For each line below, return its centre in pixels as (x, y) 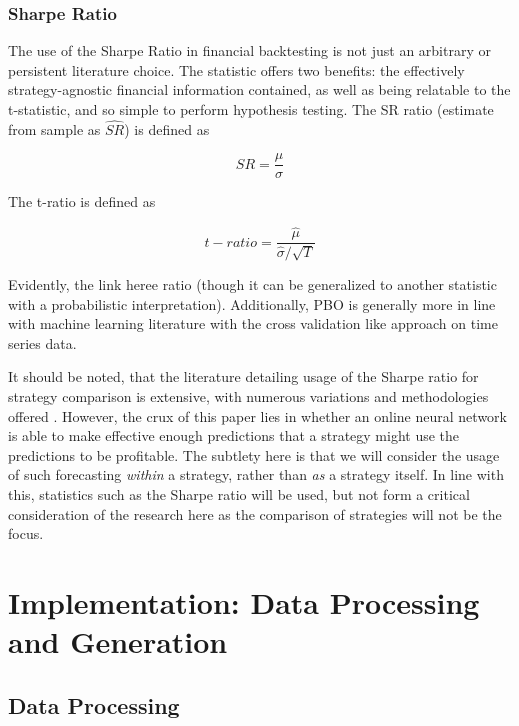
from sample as (54, 128)
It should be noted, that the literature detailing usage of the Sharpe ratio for (243, 376)
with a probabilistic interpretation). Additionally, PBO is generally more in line (252, 303)
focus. (26, 533)
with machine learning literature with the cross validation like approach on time (253, 323)
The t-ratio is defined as (82, 201)
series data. (42, 342)
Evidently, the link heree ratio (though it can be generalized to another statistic (252, 283)
